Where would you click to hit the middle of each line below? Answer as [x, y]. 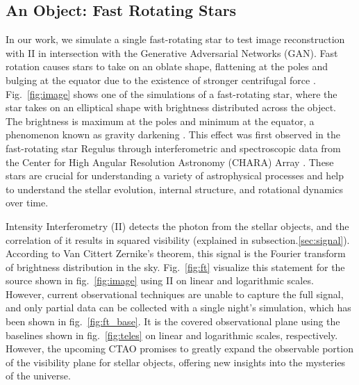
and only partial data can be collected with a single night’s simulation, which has [178, 308]
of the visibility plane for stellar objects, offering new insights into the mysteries [176, 362]
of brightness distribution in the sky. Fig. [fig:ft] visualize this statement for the [175, 267]
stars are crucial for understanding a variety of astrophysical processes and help [175, 175]
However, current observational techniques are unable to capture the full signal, [175, 294]
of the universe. [38, 376]
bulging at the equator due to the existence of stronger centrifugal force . [161, 80]
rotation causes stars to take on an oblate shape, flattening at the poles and [167, 66]
